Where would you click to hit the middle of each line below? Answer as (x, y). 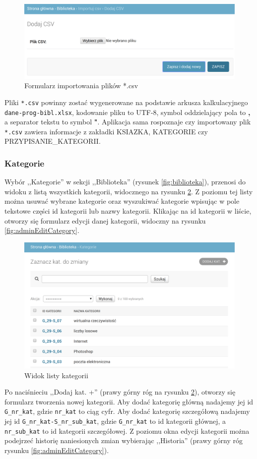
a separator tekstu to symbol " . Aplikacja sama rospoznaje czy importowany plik (128, 122)
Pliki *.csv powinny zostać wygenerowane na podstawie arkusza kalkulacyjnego (126, 102)
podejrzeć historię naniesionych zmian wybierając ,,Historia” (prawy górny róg (124, 440)
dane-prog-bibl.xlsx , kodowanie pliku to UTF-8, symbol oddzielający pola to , (128, 112)
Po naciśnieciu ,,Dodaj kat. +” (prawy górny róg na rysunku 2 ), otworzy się (120, 392)
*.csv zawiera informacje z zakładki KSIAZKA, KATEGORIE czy (106, 131)
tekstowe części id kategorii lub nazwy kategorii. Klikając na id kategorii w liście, (128, 211)
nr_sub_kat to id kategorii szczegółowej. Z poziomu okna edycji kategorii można (127, 430)
